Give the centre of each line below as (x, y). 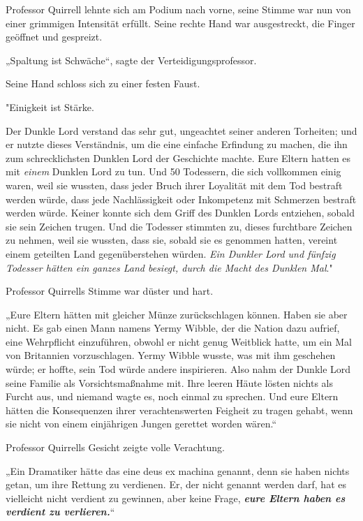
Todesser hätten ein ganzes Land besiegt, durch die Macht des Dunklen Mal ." (169, 267)
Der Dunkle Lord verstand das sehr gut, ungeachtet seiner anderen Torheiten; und (181, 130)
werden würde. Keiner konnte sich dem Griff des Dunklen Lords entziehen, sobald (180, 213)
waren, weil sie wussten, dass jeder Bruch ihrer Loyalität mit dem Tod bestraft (174, 185)
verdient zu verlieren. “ (60, 512)
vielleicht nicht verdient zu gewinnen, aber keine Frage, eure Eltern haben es (176, 498)
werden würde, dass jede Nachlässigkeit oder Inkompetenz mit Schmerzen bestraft (181, 199)
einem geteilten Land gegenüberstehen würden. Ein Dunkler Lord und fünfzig (171, 253)
